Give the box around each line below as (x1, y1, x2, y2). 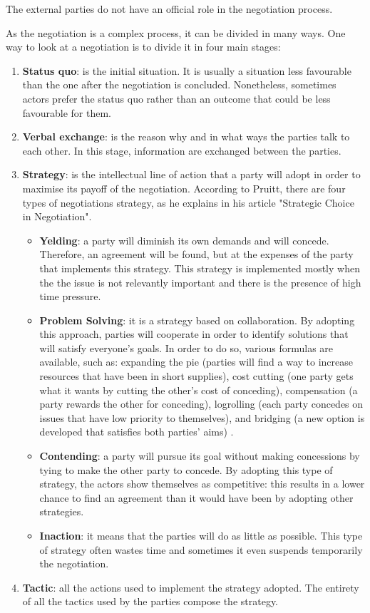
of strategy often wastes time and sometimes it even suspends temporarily (39, 542, 363, 557)
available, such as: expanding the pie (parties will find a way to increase (39, 354, 354, 369)
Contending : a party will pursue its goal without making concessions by (39, 448, 360, 463)
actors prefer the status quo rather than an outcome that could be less (22, 91, 331, 105)
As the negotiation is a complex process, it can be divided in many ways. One (6, 25, 346, 40)
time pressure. (39, 289, 101, 304)
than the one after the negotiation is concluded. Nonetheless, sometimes (22, 77, 336, 92)
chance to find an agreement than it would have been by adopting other (39, 490, 354, 505)
